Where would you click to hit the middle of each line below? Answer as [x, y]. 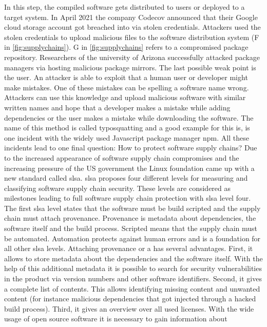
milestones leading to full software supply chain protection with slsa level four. [128, 198]
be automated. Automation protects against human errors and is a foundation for [132, 238]
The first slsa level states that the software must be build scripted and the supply [132, 208]
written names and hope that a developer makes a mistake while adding [117, 107]
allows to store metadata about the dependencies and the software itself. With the [133, 258]
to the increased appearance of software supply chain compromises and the [122, 157]
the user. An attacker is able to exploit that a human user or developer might [126, 77]
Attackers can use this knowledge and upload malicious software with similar [125, 97]
